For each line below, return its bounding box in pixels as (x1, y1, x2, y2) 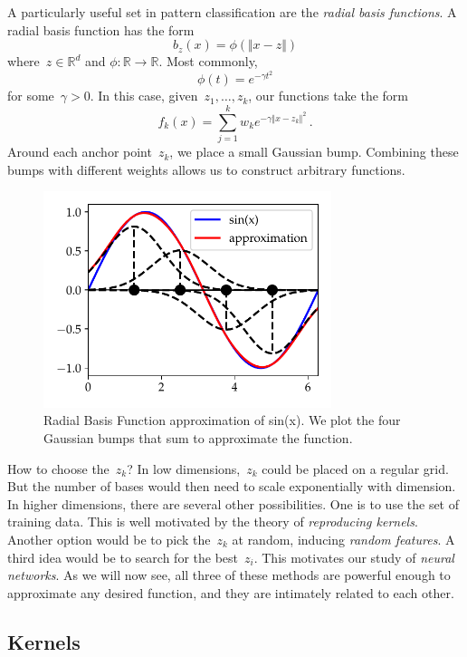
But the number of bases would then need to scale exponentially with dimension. (7, 477, 456, 496)
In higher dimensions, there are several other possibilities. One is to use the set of (7, 494, 460, 513)
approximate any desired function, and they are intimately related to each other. (7, 583, 454, 602)
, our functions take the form (248, 86, 409, 105)
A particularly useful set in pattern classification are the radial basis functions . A (7, 3, 457, 21)
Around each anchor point (7, 142, 152, 161)
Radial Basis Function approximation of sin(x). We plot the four (43, 411, 401, 430)
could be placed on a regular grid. (262, 459, 449, 478)
